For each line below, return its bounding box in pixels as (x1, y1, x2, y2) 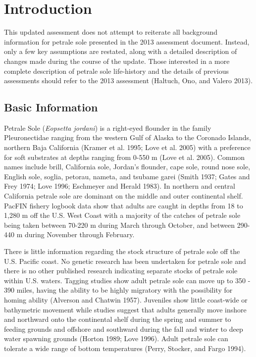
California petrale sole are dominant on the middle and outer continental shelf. (4, 191, 243, 201)
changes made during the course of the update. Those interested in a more (4, 55, 230, 66)
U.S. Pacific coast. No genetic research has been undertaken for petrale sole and (4, 255, 246, 266)
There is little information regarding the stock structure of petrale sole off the (4, 246, 240, 256)
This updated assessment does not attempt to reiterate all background (4, 27, 218, 37)
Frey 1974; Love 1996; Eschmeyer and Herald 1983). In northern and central (4, 181, 235, 191)
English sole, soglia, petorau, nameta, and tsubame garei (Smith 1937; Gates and (4, 171, 250, 181)
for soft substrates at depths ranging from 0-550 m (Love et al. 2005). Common (4, 152, 245, 162)
